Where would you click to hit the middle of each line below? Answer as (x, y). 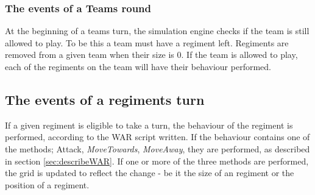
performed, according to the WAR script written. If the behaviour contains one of (157, 137)
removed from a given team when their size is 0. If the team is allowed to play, (151, 55)
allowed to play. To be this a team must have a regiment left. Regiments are (147, 42)
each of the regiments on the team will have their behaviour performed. (138, 66)
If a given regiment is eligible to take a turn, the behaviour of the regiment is (149, 125)
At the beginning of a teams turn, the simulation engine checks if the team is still (157, 31)
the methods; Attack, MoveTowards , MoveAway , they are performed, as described (157, 148)
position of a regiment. (47, 184)
